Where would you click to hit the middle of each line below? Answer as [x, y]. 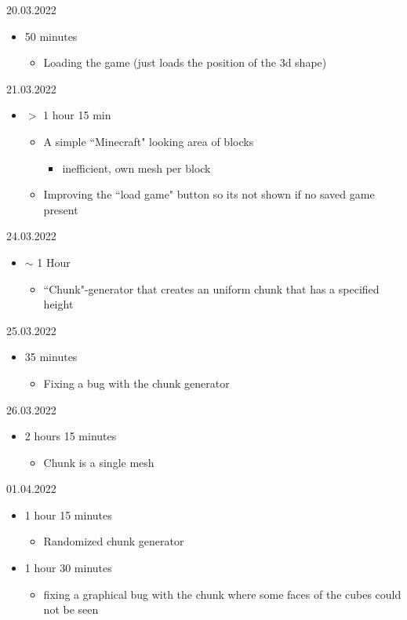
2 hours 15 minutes [71, 436]
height [58, 304]
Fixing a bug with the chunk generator [136, 383]
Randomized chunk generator [114, 541]
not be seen [71, 609]
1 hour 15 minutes [68, 514]
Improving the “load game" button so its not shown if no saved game [209, 194]
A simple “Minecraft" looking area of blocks [149, 141]
